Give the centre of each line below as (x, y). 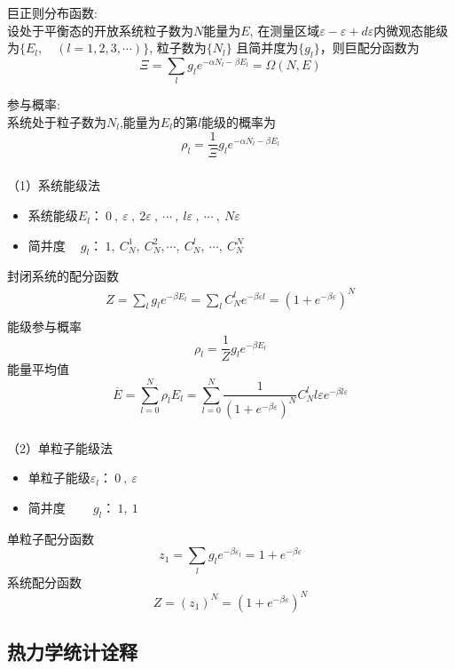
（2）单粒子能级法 (60, 447)
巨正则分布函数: (52, 12)
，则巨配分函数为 (369, 48)
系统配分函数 (44, 581)
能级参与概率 (44, 326)
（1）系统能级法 (54, 185)
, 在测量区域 (285, 30)
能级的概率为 (239, 121)
